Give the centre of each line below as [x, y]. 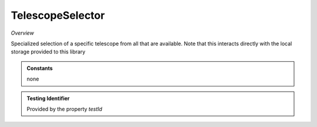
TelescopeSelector [58, 15]
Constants [40, 68]
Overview [23, 33]
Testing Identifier [48, 98]
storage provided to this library [48, 52]
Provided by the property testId [65, 109]
